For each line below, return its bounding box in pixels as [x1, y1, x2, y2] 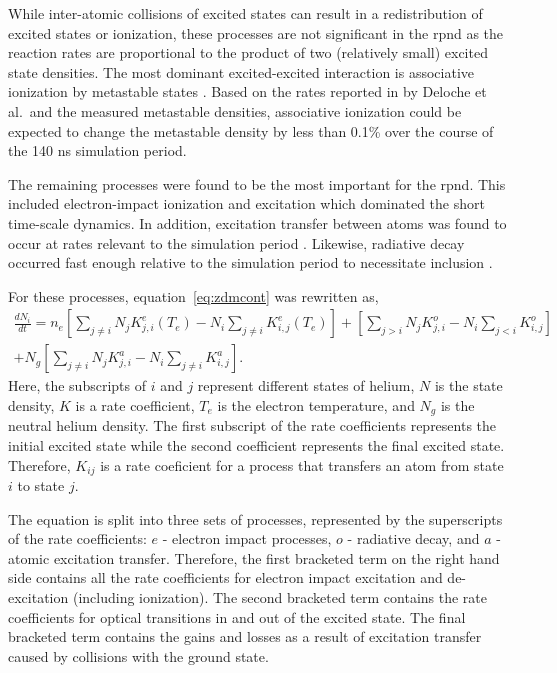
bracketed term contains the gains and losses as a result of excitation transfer [8, 626, 482, 647]
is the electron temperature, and [217, 394, 415, 415]
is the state [434, 375, 503, 396]
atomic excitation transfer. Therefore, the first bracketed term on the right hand [8, 547, 500, 568]
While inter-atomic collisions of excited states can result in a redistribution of [8, 3, 483, 23]
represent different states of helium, [197, 375, 415, 396]
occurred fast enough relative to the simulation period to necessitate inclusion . [8, 252, 493, 273]
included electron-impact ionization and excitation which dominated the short [8, 193, 485, 214]
